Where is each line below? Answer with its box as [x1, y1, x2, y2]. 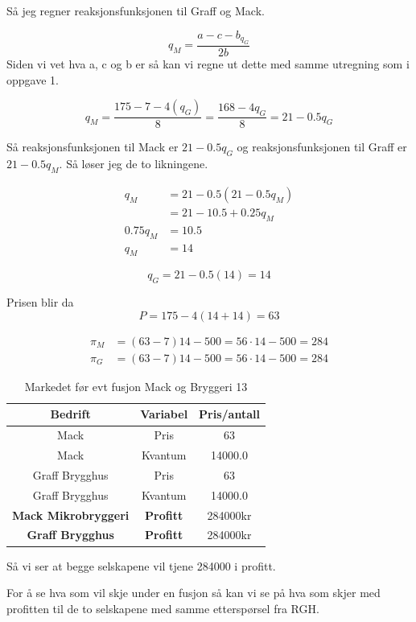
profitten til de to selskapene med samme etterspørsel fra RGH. [6, 599, 319, 616]
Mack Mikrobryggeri [12, 506, 130, 523]
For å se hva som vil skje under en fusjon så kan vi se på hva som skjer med [6, 584, 381, 601]
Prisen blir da [6, 294, 74, 311]
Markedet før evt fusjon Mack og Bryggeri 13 [24, 377, 248, 394]
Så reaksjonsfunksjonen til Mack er [6, 138, 179, 155]
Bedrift [50, 406, 91, 422]
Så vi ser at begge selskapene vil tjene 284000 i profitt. [6, 557, 276, 574]
